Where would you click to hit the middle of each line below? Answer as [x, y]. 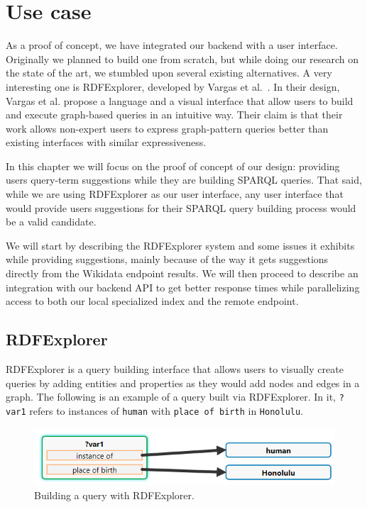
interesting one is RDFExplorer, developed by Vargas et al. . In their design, [173, 86]
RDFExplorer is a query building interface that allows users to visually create [175, 369]
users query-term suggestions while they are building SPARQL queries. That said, [184, 180]
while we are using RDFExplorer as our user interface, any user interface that [175, 194]
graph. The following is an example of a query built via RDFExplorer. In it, [171, 397]
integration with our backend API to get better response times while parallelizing [183, 287]
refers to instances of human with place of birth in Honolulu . [166, 410]
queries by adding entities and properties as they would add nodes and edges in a [183, 383]
